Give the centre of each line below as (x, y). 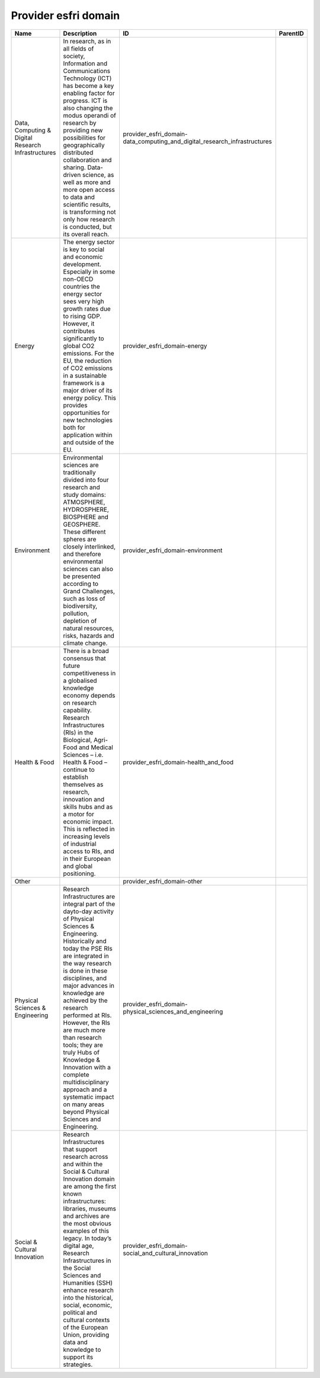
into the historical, (88, 1297)
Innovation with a (87, 1067)
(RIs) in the (78, 732)
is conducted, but (87, 227)
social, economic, (88, 1305)
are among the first (90, 1186)
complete (76, 1075)
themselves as (83, 784)
